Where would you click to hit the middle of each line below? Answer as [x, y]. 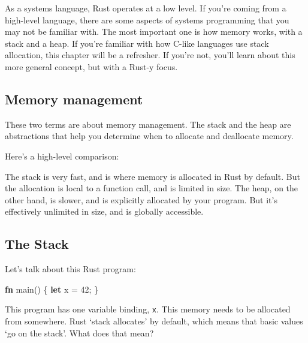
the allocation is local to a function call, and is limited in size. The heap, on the [152, 188]
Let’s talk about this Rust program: [70, 269]
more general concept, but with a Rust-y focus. [91, 66]
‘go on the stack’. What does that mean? [79, 333]
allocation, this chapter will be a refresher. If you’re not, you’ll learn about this [150, 55]
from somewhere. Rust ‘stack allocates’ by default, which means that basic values [154, 321]
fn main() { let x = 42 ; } [52, 289]
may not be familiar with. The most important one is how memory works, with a [154, 31]
